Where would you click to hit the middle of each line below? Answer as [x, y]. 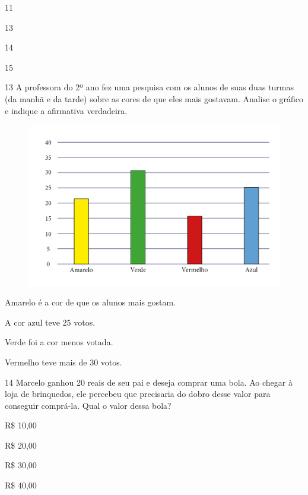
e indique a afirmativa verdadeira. [66, 110]
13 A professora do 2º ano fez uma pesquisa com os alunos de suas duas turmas [149, 87]
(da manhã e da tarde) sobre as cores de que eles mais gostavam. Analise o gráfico [154, 98]
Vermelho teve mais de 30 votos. [63, 362]
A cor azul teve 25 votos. [50, 322]
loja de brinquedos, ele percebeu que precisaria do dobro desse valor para [138, 394]
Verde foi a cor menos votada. [59, 342]
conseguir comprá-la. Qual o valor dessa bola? [88, 405]
